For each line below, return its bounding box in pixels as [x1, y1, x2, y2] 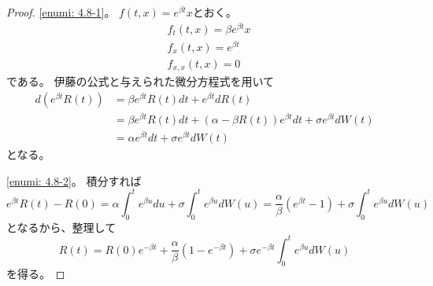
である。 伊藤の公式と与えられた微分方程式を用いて [6, 73, 275, 90]
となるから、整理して [6, 218, 117, 235]
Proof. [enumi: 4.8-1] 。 [6, 4, 116, 20]
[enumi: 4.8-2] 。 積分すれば [6, 172, 142, 189]
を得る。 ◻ [6, 265, 65, 281]
